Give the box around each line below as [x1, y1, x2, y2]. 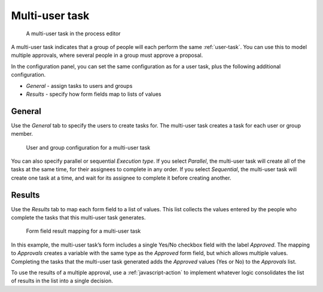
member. [11, 130, 33, 138]
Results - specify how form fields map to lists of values [26, 90, 161, 98]
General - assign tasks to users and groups [26, 82, 133, 89]
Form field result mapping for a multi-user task [26, 227, 141, 235]
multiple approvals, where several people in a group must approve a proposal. [11, 51, 203, 59]
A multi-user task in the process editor [26, 30, 121, 37]
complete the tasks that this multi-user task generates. [11, 214, 146, 221]
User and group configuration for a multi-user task [26, 144, 151, 151]
